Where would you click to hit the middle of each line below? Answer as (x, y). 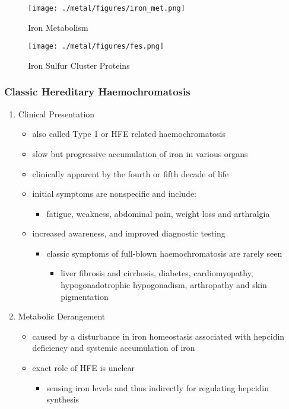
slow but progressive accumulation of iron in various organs (140, 153)
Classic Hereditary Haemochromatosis (97, 92)
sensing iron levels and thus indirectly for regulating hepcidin (158, 387)
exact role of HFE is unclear (84, 368)
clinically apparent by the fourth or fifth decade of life (131, 173)
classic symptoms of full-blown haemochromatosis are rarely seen (164, 253)
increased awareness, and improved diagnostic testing (129, 233)
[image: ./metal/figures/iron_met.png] (107, 8)
